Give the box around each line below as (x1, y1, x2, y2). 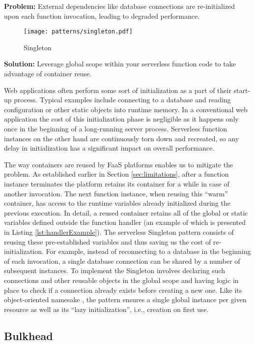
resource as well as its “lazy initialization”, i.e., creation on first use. (4, 304, 209, 314)
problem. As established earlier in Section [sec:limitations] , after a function (4, 169, 229, 179)
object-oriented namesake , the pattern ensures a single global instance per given (4, 294, 247, 305)
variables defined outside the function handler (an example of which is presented (4, 217, 246, 227)
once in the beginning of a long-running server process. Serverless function (4, 124, 227, 133)
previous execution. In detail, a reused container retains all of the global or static (4, 207, 248, 218)
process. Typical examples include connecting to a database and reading (14, 94, 231, 105)
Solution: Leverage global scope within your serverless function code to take (4, 59, 236, 69)
